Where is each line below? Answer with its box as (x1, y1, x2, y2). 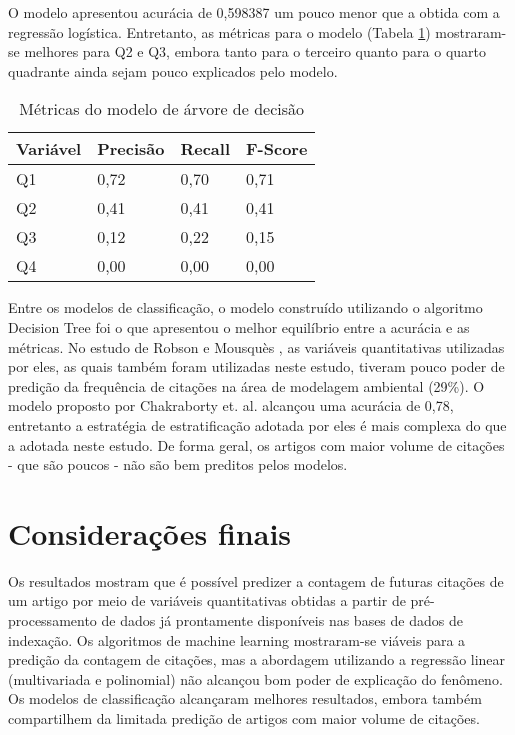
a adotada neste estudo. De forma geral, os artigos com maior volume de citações (8, 434, 505, 455)
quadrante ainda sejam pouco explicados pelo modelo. (8, 60, 338, 81)
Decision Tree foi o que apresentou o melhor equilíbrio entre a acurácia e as (8, 316, 470, 337)
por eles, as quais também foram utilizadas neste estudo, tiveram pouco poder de (8, 356, 505, 377)
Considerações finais (8, 512, 292, 553)
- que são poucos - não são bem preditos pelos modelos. (8, 454, 348, 475)
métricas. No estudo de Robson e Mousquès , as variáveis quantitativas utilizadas (8, 336, 505, 357)
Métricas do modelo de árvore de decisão (19, 97, 305, 121)
